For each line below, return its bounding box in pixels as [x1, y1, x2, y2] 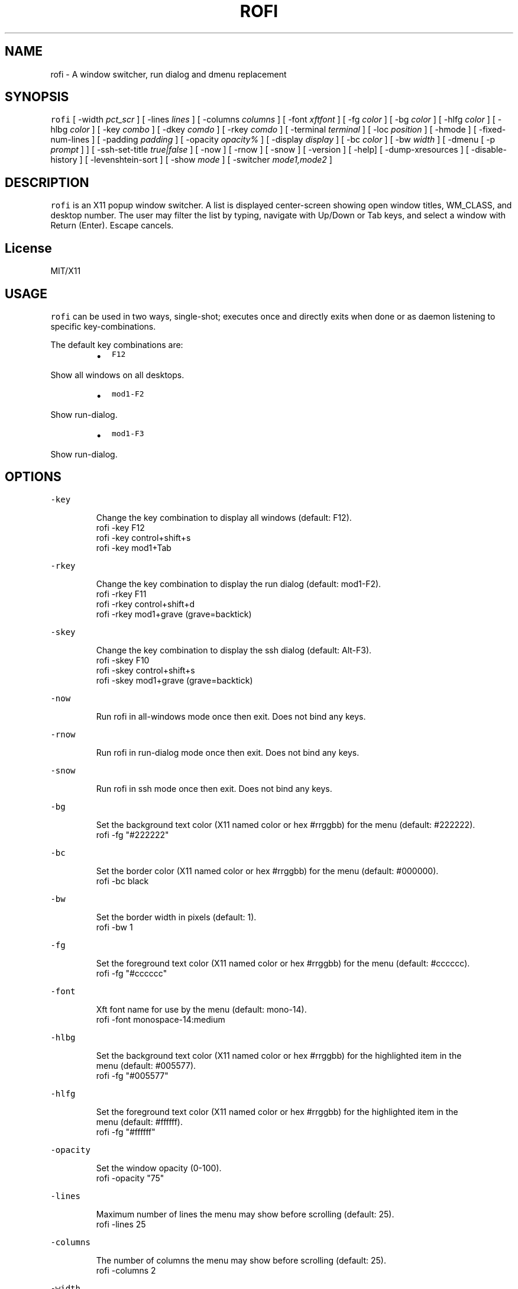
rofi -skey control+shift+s [96, 665, 195, 675]
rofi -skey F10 [96, 655, 150, 665]
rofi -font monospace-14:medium [96, 1014, 225, 1024]
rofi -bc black [96, 875, 149, 886]
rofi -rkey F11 [96, 588, 147, 599]
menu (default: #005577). [96, 1060, 196, 1071]
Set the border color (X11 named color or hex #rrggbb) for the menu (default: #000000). [96, 865, 439, 876]
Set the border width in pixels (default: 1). [96, 911, 257, 922]
